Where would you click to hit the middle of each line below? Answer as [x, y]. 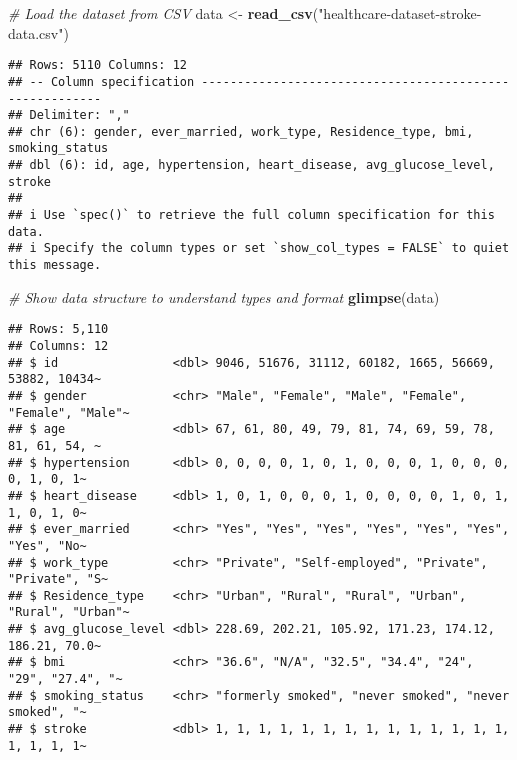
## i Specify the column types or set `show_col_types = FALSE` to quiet [259, 248]
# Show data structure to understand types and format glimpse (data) [224, 296]
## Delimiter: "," [69, 115]
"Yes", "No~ [47, 545]
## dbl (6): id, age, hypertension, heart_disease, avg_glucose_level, [251, 165]
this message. [55, 265]
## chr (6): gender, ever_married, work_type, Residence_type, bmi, [241, 131]
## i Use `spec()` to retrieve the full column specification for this [251, 215]
